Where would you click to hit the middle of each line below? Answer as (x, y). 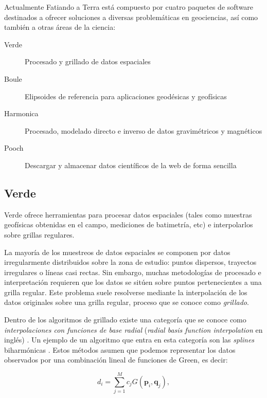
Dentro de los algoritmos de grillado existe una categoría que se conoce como (125, 320)
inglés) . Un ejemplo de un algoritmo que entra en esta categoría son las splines (129, 340)
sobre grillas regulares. (39, 234)
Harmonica (21, 113)
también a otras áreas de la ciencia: (60, 27)
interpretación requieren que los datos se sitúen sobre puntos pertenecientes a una (133, 282)
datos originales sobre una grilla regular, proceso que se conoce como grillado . (127, 302)
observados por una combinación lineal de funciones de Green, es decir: (116, 360)
